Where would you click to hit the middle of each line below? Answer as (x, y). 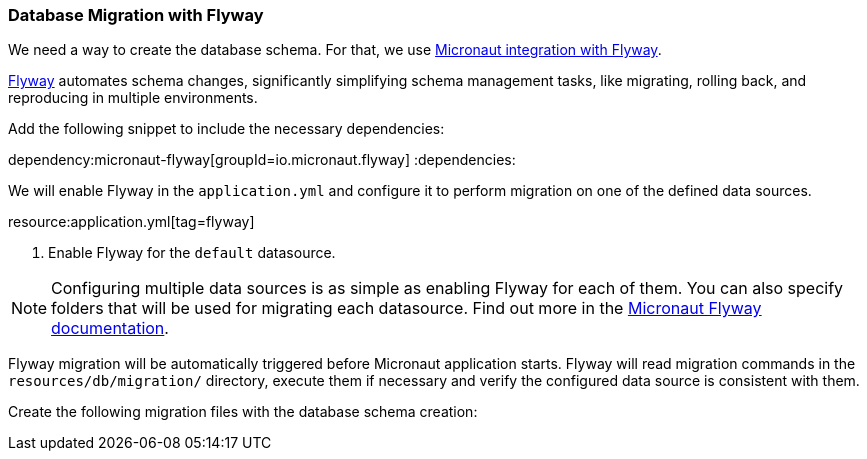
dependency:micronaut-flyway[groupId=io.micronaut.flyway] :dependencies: (262, 160)
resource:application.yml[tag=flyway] (131, 222)
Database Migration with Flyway (136, 15)
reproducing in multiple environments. (133, 98)
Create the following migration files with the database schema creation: (243, 412)
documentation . (110, 328)
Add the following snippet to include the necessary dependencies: (226, 129)
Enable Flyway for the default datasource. (192, 253)
